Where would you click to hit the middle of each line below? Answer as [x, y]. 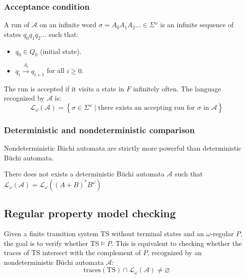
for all [56, 70]
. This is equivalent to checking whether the [177, 243]
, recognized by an [174, 252]
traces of [17, 252]
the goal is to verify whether [46, 243]
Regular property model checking [90, 213]
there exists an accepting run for [147, 108]
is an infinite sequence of [197, 25]
